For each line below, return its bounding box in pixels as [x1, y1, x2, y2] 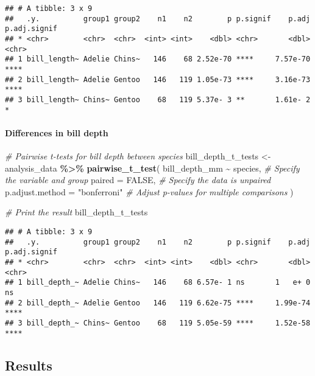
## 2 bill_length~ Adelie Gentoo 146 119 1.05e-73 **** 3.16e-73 [5, 75, 311, 84]
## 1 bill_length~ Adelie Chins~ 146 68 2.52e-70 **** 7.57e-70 [5, 55, 311, 64]
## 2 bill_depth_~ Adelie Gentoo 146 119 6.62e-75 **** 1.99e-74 [5, 298, 311, 307]
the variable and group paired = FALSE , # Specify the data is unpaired [5, 173, 271, 186]
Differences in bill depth [5, 126, 108, 139]
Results [5, 355, 52, 374]
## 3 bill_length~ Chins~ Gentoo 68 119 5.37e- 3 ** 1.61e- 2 [5, 95, 311, 104]
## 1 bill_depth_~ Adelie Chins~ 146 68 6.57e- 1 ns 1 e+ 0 [5, 278, 311, 287]
